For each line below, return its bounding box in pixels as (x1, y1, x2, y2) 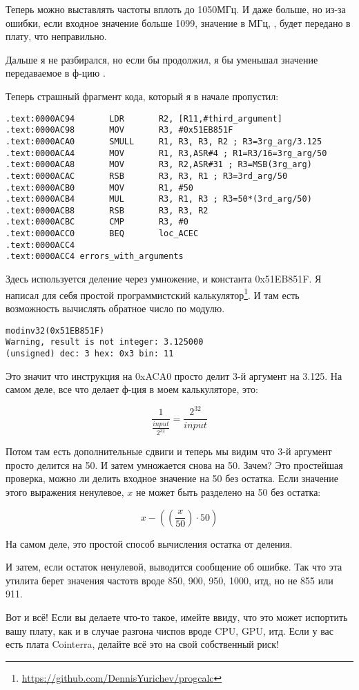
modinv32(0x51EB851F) (6, 325, 105, 336)
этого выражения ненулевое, (6, 485, 124, 499)
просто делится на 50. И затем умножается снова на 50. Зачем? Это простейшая (6, 457, 343, 472)
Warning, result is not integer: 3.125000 (6, 337, 204, 347)
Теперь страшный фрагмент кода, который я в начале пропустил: (6, 88, 279, 103)
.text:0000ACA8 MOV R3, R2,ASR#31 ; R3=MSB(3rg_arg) (6, 160, 312, 170)
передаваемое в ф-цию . (6, 66, 106, 80)
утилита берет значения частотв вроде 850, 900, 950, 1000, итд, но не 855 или (6, 573, 333, 587)
